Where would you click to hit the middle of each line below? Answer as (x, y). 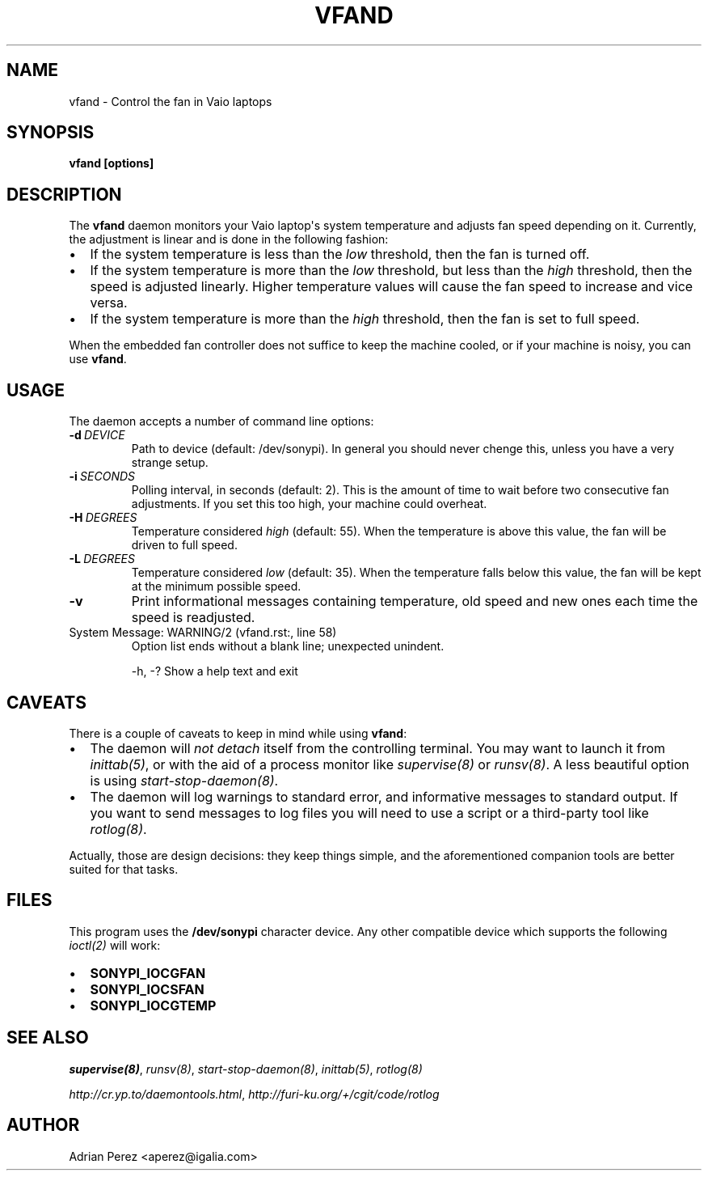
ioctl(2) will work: (115, 945)
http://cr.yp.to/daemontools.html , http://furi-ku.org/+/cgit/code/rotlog (254, 1094)
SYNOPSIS (51, 133)
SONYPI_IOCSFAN (147, 989)
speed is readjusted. (193, 618)
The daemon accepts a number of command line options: (221, 421)
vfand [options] (112, 163)
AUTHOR (43, 1125)
